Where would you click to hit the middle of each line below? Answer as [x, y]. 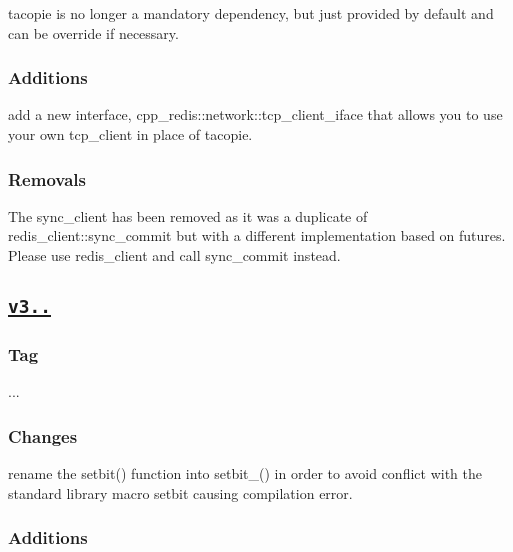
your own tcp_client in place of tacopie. [130, 134]
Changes [43, 435]
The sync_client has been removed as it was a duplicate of [188, 215]
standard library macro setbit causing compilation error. [180, 492]
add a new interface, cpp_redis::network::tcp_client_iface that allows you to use [255, 114]
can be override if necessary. [93, 32]
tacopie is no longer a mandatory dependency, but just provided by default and [251, 13]
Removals [47, 178]
